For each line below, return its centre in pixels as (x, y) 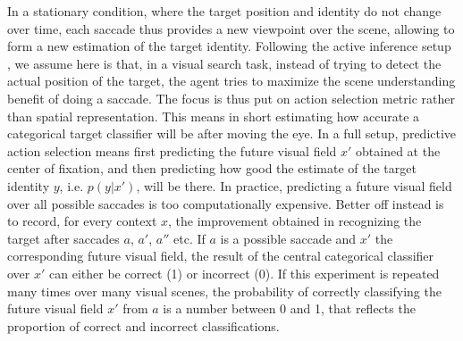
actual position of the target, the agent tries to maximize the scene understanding (231, 81)
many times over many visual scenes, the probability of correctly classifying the (224, 291)
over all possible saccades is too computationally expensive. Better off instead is (226, 203)
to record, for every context (82, 221)
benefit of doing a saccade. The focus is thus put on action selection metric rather (231, 98)
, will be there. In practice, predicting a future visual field (294, 185)
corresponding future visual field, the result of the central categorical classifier (221, 256)
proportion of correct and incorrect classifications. (143, 325)
